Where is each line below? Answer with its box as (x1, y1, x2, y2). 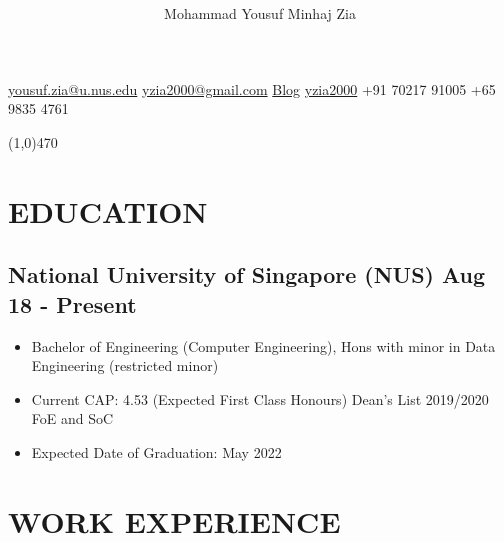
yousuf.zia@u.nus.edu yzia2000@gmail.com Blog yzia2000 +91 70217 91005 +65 (8, 78, 496, 99)
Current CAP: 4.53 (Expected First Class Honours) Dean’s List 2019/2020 (31, 388, 489, 409)
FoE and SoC (31, 408, 114, 429)
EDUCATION (8, 190, 208, 231)
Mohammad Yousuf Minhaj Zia (164, 3, 356, 24)
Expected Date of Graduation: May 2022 (31, 441, 282, 462)
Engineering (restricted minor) (31, 355, 219, 376)
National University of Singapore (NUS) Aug (8, 259, 486, 290)
